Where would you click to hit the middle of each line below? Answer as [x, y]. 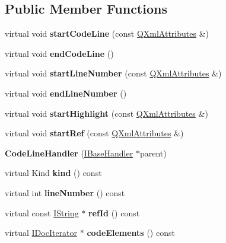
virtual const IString [42, 212]
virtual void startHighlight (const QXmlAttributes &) [106, 113]
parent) [153, 153]
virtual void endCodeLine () [59, 53]
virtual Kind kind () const [53, 173]
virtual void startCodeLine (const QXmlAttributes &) [107, 33]
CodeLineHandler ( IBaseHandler [69, 153]
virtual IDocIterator [41, 233]
